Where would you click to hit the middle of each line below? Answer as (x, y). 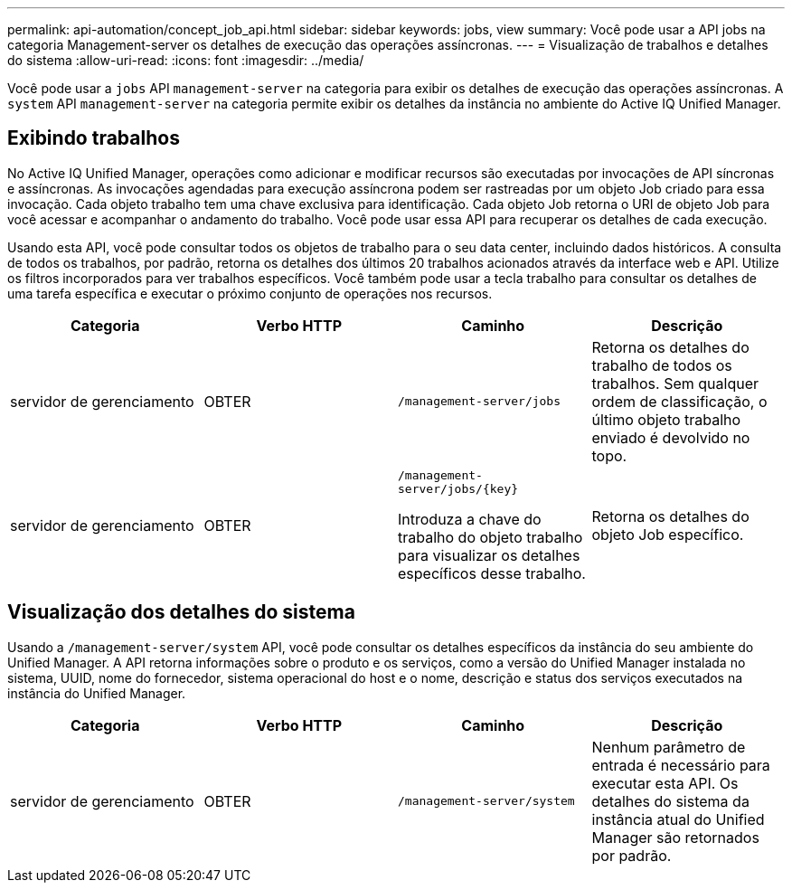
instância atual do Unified (678, 819)
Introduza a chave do (470, 519)
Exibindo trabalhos (94, 138)
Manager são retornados (675, 837)
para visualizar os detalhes (489, 555)
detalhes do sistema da (670, 801)
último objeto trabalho (666, 419)
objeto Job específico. (668, 534)
